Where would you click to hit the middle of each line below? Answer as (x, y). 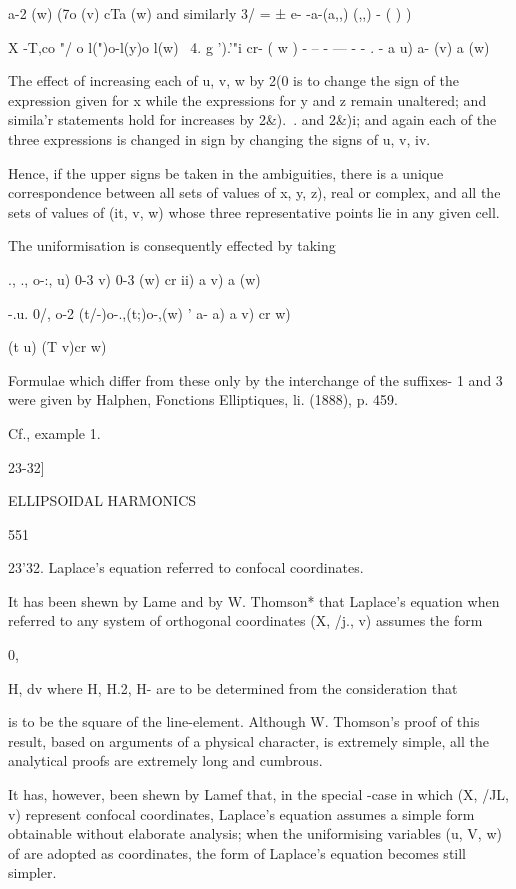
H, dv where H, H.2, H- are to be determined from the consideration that (233, 687)
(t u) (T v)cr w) (57, 346)
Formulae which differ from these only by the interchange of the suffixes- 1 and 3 (255, 379)
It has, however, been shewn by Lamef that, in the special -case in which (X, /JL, (258, 794)
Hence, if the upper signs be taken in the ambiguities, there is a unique (226, 172)
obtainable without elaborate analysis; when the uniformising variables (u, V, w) (255, 833)
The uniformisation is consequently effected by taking (172, 245)
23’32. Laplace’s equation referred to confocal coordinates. (186, 567)
